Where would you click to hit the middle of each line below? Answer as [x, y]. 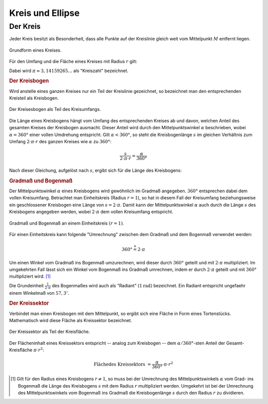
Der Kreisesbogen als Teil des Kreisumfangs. [55, 109]
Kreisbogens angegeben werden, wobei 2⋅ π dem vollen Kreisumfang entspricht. [91, 212]
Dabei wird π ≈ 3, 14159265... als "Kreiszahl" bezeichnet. [69, 71]
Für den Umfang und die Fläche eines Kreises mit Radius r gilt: [73, 62]
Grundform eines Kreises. [35, 50]
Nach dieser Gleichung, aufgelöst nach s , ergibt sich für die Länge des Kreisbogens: [96, 170]
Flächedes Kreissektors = [122, 364]
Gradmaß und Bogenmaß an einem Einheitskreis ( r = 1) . [67, 223]
